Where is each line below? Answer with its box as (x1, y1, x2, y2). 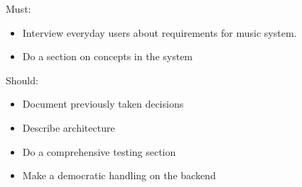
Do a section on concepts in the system (22, 49, 193, 64)
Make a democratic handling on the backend (22, 168, 216, 183)
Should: (6, 72, 38, 87)
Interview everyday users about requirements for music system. (22, 25, 297, 40)
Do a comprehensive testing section (22, 144, 176, 159)
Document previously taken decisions (22, 96, 184, 111)
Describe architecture (22, 120, 115, 135)
